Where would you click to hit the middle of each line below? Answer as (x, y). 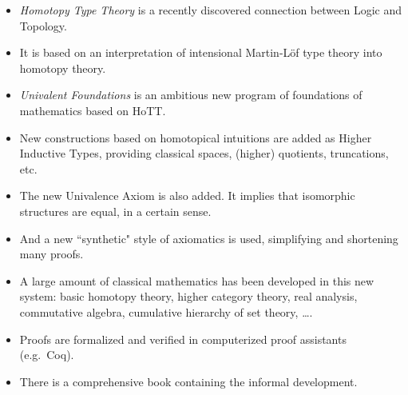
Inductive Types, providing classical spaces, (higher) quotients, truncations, (204, 153)
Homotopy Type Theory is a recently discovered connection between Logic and (210, 10)
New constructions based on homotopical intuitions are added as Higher (196, 137)
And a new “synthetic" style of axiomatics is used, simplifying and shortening (209, 238)
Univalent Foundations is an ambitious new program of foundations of (191, 95)
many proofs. (51, 254)
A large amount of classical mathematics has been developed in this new (197, 280)
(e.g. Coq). (47, 355)
